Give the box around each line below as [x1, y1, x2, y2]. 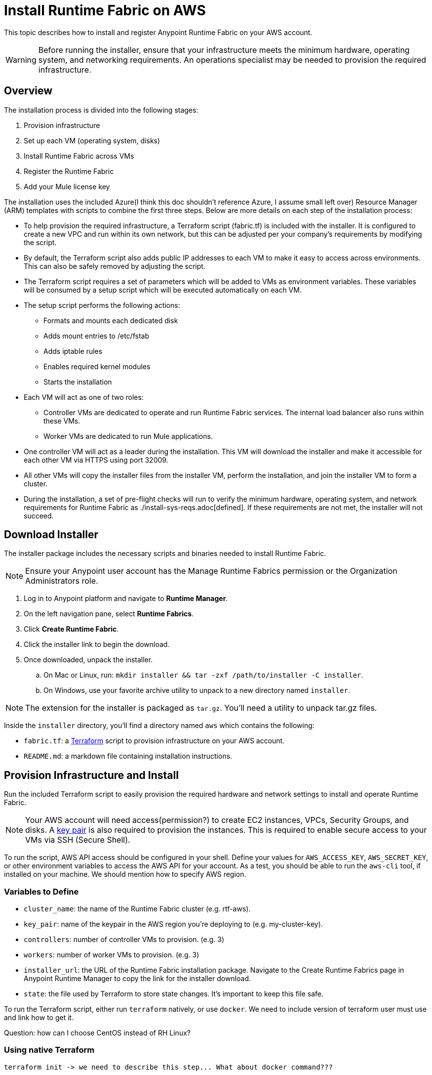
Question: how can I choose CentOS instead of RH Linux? [4, 1029, 191, 1037]
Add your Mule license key [24, 182, 110, 191]
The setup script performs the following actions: [24, 301, 180, 309]
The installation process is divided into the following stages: [4, 105, 198, 114]
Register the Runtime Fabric [24, 167, 114, 175]
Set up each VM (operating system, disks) [24, 136, 160, 145]
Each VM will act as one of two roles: [24, 392, 144, 401]
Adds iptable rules [43, 346, 103, 355]
